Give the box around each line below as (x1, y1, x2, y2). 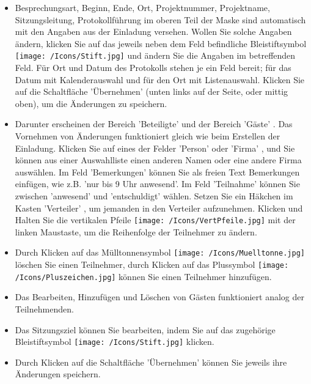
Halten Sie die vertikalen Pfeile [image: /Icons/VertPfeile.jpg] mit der (15, 213, 296, 226)
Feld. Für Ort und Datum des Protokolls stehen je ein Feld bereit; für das (15, 61, 291, 74)
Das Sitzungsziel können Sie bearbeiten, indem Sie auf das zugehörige (15, 323, 276, 336)
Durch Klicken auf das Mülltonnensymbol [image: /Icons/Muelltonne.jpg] (15, 246, 305, 259)
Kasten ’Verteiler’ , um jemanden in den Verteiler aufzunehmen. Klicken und (15, 201, 303, 214)
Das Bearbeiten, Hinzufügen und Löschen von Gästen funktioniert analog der (15, 290, 304, 303)
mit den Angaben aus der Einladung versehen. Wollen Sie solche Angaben (15, 25, 292, 38)
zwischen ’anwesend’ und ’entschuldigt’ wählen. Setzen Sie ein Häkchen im (15, 189, 293, 202)
